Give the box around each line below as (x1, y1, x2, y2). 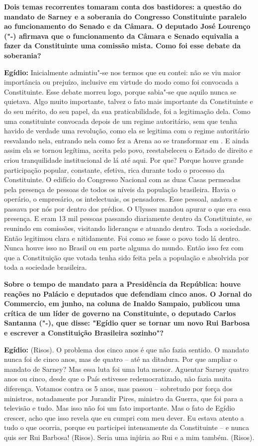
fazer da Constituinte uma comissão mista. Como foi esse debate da (4, 40, 241, 51)
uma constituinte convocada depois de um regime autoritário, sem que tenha (4, 115, 237, 126)
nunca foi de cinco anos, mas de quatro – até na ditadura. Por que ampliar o (4, 354, 238, 364)
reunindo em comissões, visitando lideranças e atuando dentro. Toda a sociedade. (4, 223, 251, 233)
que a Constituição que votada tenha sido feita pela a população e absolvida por (4, 252, 249, 262)
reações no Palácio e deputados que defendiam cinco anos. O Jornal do (4, 288, 252, 299)
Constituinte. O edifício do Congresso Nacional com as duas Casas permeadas (4, 174, 241, 185)
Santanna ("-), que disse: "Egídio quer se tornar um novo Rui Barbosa (4, 318, 250, 328)
